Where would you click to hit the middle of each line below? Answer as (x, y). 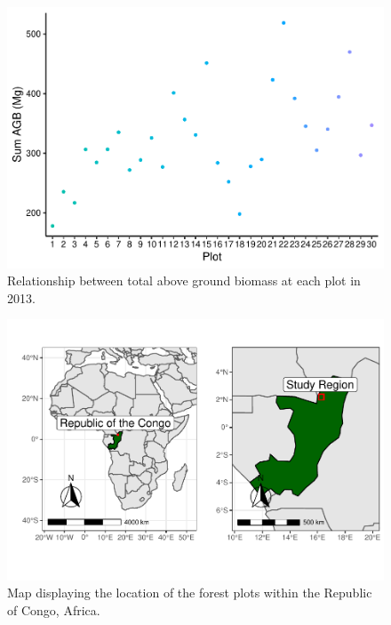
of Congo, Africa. (54, 610)
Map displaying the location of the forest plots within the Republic (190, 593)
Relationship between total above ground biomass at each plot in (184, 280)
